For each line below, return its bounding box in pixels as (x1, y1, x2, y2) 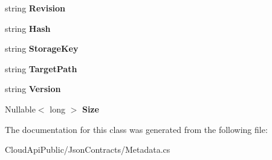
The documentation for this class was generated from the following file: (5, 123, 268, 135)
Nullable (5, 102, 36, 115)
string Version (5, 82, 61, 95)
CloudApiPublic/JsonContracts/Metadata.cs (5, 143, 170, 156)
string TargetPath (5, 62, 77, 75)
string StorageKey (5, 42, 79, 55)
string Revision (5, 2, 66, 14)
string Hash (5, 22, 51, 34)
